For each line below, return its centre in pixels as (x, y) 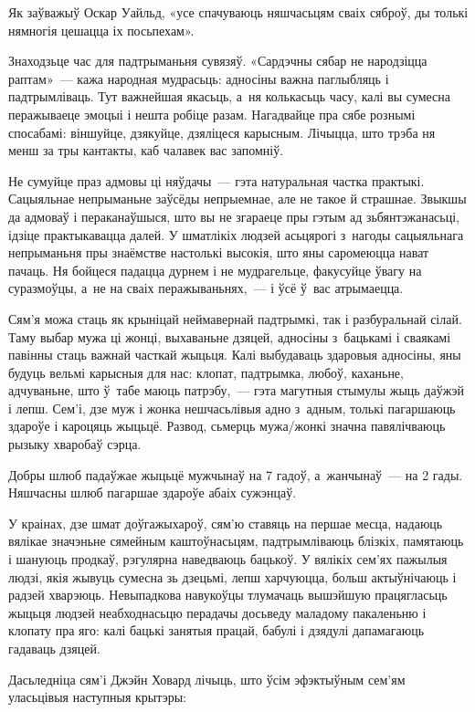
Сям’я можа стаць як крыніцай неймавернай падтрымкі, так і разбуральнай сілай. (235, 318)
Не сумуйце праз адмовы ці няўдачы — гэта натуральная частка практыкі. (216, 180)
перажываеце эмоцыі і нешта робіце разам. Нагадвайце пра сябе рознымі (212, 114)
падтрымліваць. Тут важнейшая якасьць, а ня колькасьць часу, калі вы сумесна (230, 96)
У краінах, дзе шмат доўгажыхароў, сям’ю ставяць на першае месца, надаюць (226, 523)
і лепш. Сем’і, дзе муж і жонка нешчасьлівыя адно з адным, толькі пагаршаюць (232, 408)
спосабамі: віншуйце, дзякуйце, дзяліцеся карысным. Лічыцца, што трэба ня (222, 132)
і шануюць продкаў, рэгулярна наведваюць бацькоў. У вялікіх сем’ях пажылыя (228, 559)
